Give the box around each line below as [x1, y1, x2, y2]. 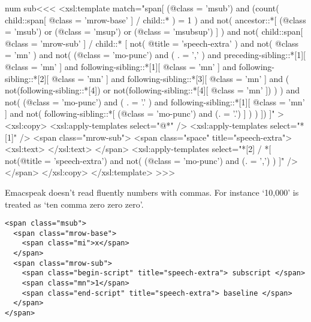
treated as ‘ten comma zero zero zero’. [5, 198, 144, 210]
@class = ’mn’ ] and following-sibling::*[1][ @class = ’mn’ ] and [5, 60, 237, 72]
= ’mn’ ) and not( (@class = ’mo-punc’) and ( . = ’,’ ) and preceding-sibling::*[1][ [5, 48, 306, 61]
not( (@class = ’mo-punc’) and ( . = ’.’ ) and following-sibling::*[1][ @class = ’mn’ [5, 95, 305, 108]
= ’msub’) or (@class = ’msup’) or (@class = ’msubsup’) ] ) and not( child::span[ [5, 25, 303, 38]
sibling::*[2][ [5, 72, 49, 84]
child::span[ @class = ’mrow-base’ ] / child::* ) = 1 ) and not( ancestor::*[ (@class [5, 13, 306, 26]
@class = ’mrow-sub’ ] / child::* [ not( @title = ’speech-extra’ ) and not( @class [5, 37, 299, 49]
